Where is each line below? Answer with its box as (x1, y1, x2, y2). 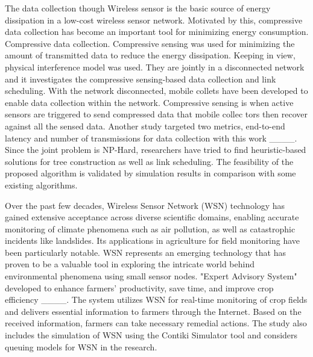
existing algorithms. (5, 178, 78, 191)
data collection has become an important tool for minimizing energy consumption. (5, 25, 309, 38)
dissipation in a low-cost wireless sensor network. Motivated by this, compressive (5, 13, 303, 26)
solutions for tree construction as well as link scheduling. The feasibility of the (5, 155, 294, 167)
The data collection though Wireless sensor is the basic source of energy (5, 2, 271, 14)
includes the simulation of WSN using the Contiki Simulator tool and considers (5, 329, 298, 341)
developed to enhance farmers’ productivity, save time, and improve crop (5, 281, 274, 294)
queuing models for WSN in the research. (5, 340, 157, 353)
